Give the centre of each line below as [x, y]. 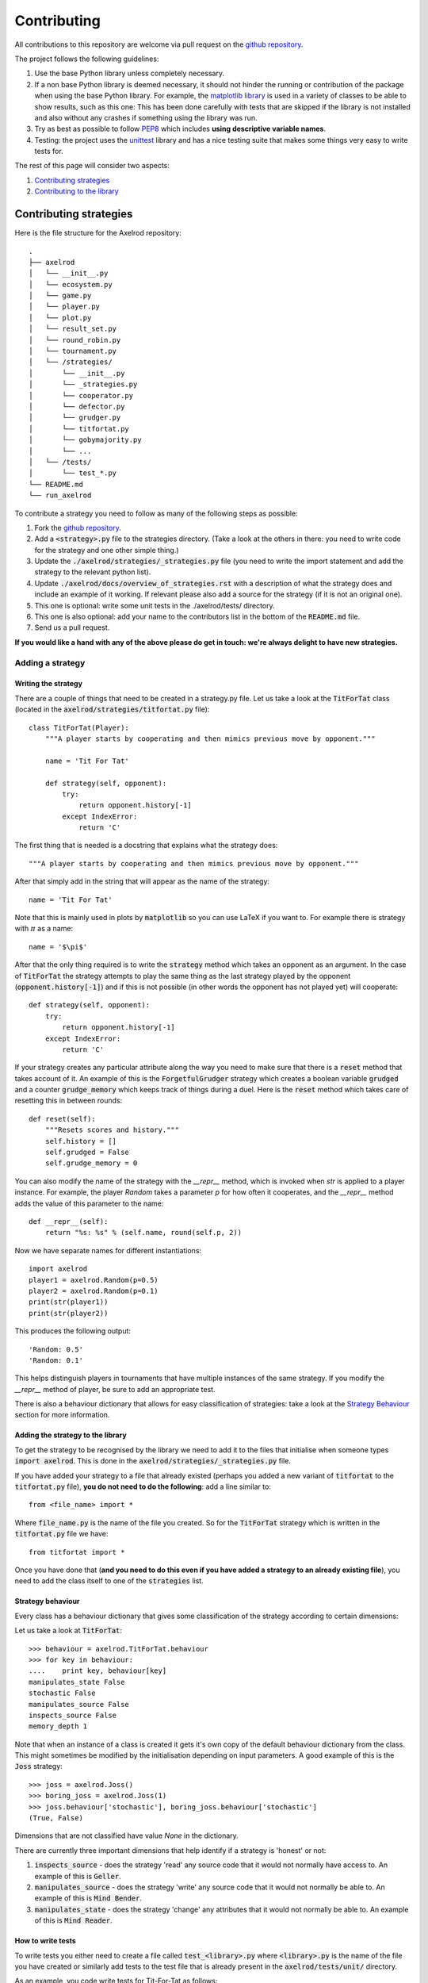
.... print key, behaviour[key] [98, 1671]
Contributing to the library [76, 191]
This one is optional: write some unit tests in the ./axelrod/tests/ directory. [155, 605]
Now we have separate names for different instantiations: [108, 1250]
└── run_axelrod [60, 495]
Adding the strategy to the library [71, 1435]
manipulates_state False [77, 1682]
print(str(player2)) [69, 1313]
